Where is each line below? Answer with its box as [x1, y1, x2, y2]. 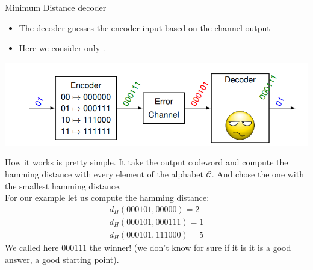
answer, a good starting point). [5, 253, 119, 265]
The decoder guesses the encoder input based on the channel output [19, 21, 270, 34]
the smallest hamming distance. [5, 179, 122, 192]
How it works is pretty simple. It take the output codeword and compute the [5, 156, 288, 168]
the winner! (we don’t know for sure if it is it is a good [89, 241, 291, 253]
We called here [5, 241, 59, 253]
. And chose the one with [211, 168, 304, 180]
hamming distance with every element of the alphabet [5, 168, 203, 180]
